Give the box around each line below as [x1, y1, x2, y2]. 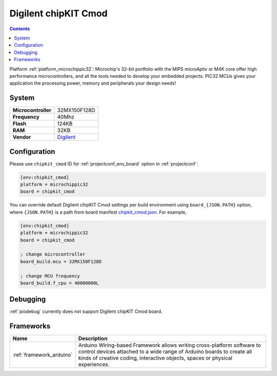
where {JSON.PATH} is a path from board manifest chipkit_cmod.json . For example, [9, 209, 187, 215]
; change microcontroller [20, 252, 86, 257]
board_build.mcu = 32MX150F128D [20, 259, 102, 264]
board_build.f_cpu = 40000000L [20, 280, 100, 286]
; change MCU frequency [20, 273, 81, 279]
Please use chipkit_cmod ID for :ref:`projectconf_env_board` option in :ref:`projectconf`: [9, 160, 199, 166]
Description [78, 335, 108, 342]
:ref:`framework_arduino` [12, 351, 73, 359]
